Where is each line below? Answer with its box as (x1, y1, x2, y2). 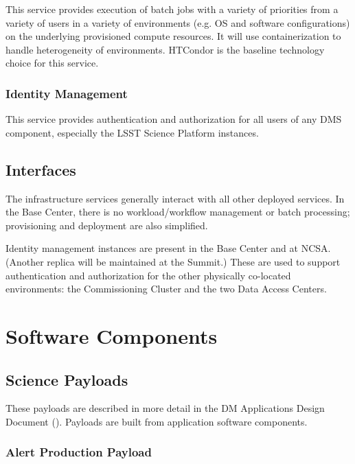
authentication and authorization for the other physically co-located (5, 268, 291, 282)
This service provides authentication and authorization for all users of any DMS (5, 112, 342, 126)
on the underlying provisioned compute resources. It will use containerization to (5, 29, 341, 43)
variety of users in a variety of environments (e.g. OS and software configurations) (5, 15, 350, 30)
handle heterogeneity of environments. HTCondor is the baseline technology (5, 42, 325, 56)
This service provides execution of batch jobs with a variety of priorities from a (5, 2, 339, 16)
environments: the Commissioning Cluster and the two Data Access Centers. (5, 281, 327, 296)
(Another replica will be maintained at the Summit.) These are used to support (5, 254, 341, 268)
